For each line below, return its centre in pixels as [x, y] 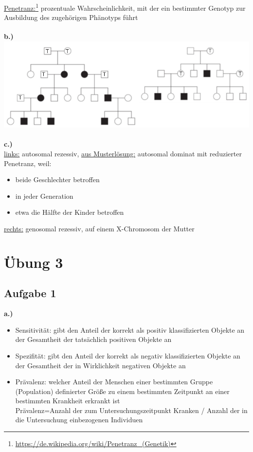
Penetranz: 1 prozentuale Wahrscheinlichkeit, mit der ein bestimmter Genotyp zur [125, 7]
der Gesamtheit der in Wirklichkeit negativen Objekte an [100, 365]
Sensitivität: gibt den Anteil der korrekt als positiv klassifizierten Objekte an [130, 330]
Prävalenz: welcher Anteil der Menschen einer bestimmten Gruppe [114, 382]
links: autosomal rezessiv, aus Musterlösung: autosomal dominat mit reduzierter [123, 153]
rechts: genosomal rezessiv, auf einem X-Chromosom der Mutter [99, 228]
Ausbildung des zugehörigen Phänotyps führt [71, 17]
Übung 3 [34, 262]
